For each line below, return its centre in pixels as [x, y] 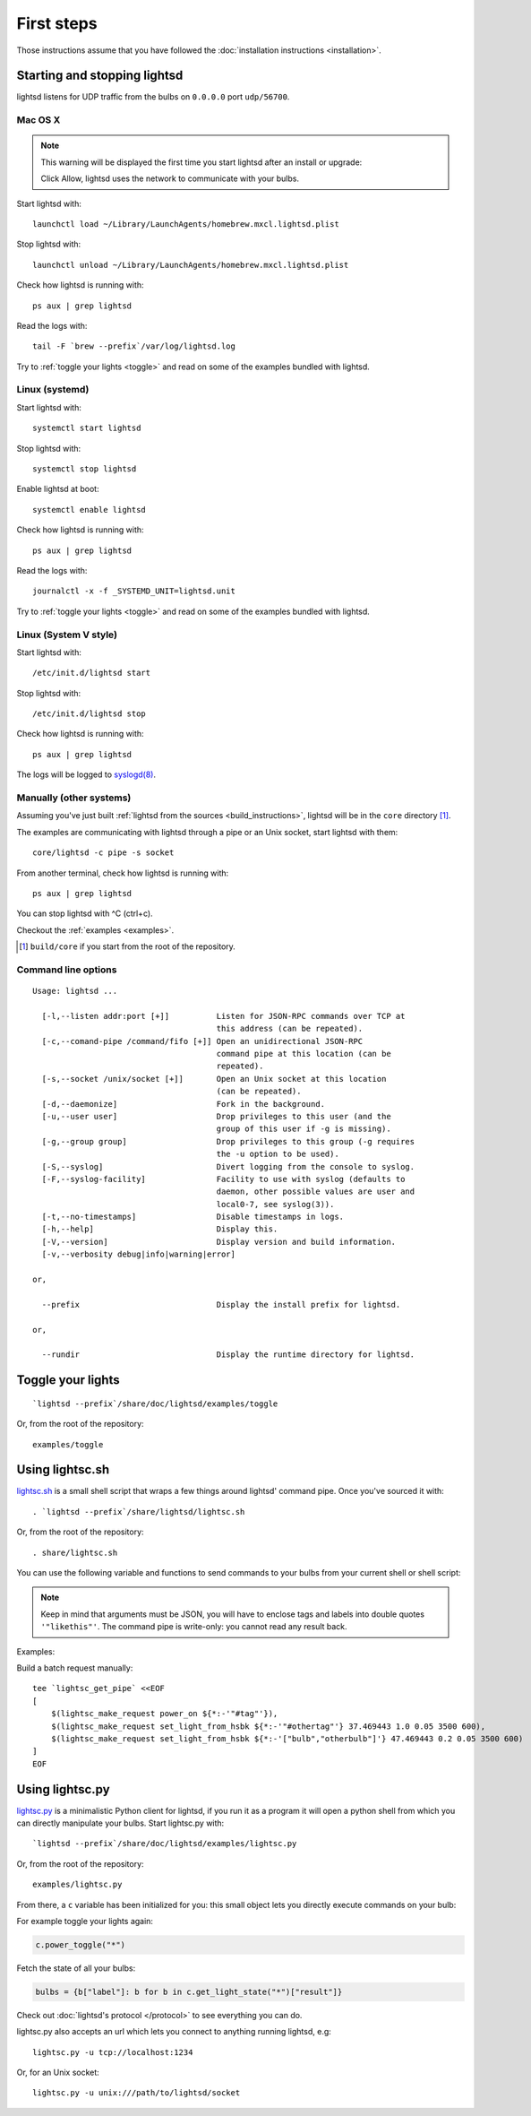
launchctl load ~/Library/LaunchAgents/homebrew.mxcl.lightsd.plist [186, 224]
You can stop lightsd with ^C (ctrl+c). [85, 913]
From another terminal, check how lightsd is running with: [123, 873]
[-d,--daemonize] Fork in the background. [184, 1104]
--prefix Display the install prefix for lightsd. [221, 1304]
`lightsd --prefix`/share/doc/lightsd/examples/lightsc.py [165, 1844]
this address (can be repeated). [290, 1029]
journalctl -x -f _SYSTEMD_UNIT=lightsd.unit [134, 591]
